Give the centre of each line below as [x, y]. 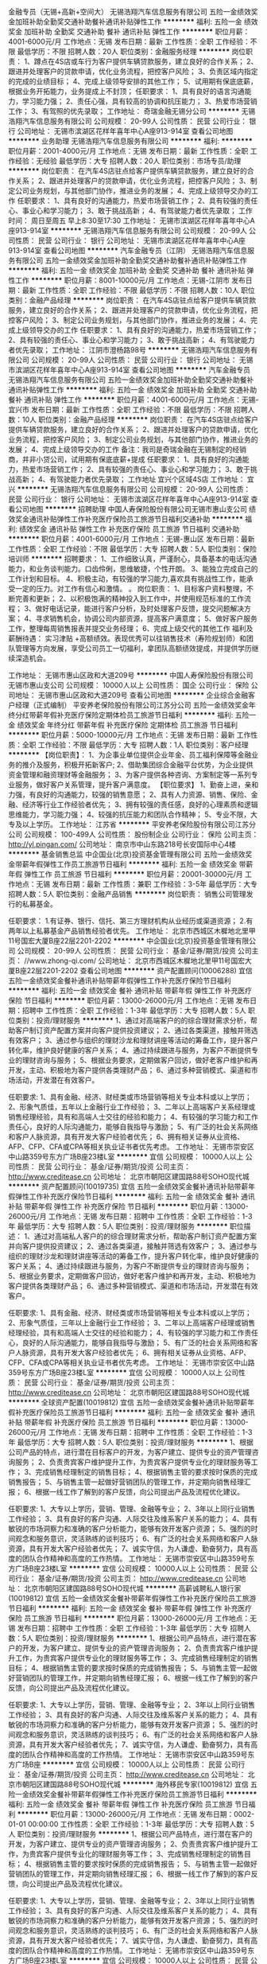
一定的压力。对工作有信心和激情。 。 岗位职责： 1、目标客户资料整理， [131, 588]
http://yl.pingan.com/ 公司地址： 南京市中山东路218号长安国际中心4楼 [122, 844]
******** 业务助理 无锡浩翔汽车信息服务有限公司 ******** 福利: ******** [130, 141]
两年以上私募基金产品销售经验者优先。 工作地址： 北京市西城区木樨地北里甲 [132, 931]
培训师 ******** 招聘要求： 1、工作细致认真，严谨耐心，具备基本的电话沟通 [133, 559]
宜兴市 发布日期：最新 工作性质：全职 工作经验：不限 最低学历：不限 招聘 [128, 409]
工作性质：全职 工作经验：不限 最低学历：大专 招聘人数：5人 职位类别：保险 [133, 549]
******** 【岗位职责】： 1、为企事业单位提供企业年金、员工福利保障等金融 [130, 755]
